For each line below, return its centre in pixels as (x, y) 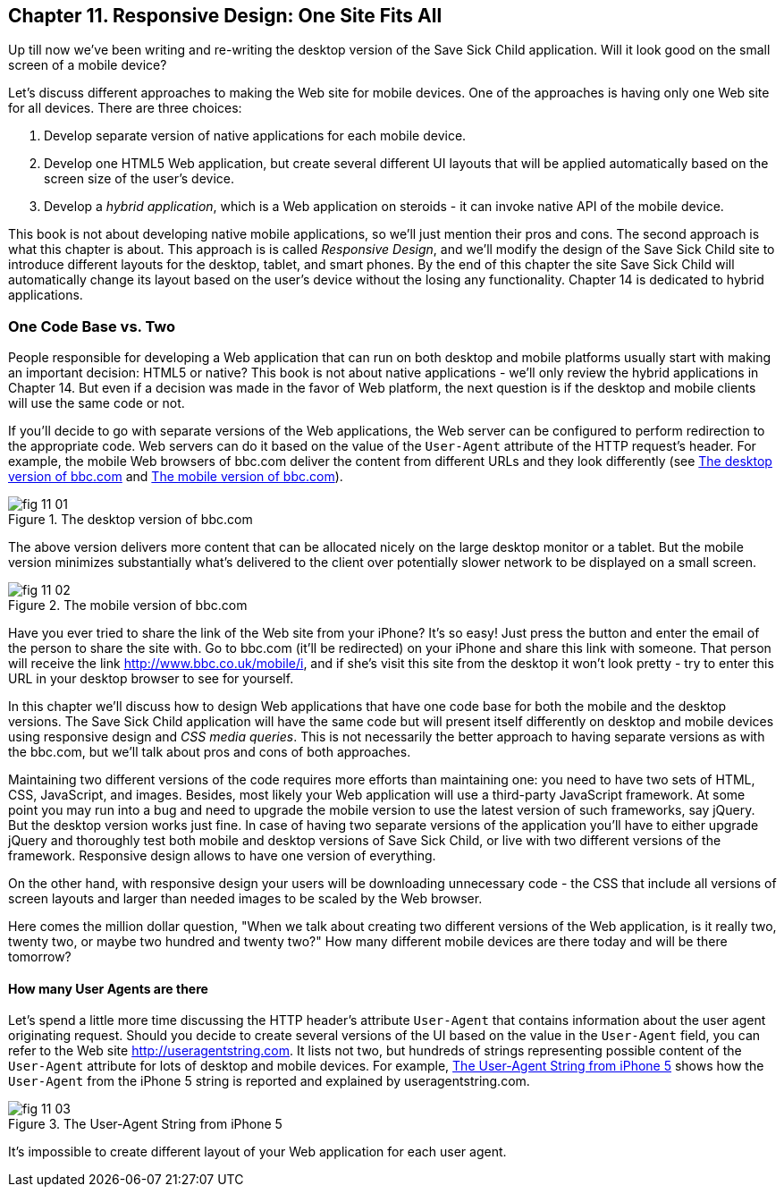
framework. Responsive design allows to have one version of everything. (222, 856)
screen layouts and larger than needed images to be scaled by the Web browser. (245, 899)
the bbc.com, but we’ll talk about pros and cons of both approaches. (210, 752)
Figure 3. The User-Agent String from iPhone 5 (145, 1124)
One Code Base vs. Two (92, 326)
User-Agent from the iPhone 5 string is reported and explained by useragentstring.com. (269, 1081)
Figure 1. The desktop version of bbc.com (131, 520)
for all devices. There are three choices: (125, 108)
